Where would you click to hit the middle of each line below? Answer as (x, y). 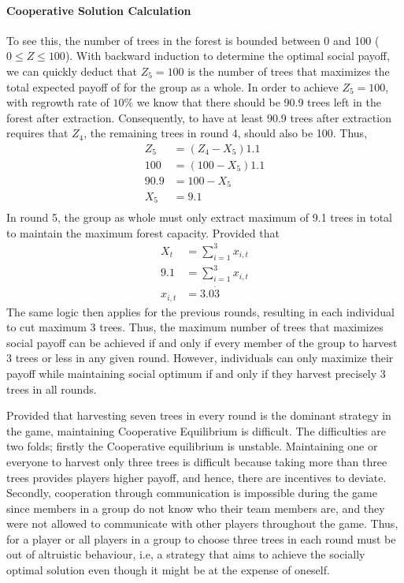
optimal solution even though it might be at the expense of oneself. (168, 570)
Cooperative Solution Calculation (99, 10)
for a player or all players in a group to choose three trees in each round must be (201, 538)
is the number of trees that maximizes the (289, 71)
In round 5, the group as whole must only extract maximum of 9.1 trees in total (199, 217)
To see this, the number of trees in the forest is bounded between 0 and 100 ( (193, 40)
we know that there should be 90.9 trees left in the (259, 102)
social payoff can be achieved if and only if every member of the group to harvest (202, 342)
